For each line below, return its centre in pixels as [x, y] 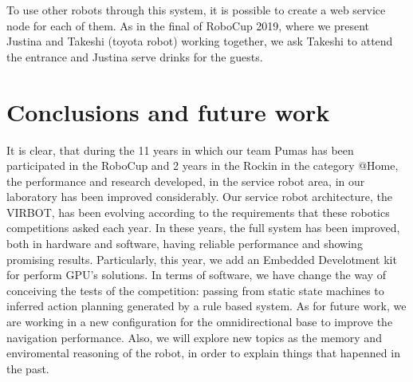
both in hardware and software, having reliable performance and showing [185, 244]
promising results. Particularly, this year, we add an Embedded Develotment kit [202, 259]
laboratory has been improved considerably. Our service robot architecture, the [200, 197]
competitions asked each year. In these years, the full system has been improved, [203, 228]
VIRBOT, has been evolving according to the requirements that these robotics [198, 212]
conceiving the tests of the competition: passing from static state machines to [195, 290]
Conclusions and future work [168, 111]
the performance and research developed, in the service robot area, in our [186, 181]
